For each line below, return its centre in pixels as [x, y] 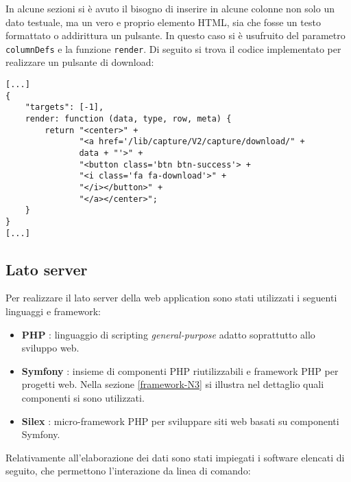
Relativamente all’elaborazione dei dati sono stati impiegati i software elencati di [175, 457]
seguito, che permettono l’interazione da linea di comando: [128, 471]
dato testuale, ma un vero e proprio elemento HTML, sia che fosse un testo [163, 22]
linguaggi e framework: [53, 311]
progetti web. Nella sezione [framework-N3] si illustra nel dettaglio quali [173, 384]
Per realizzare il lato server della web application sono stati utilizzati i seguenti [171, 298]
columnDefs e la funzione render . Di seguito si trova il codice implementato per [173, 48]
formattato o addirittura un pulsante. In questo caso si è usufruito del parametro [175, 35]
